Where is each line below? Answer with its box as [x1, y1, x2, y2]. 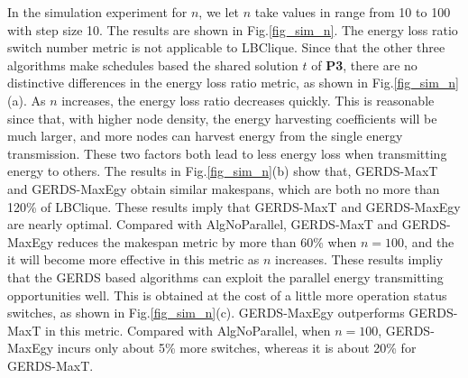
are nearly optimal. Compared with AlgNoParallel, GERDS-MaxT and [7, 215, 399, 234]
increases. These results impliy [275, 250, 444, 269]
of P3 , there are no [311, 55, 418, 74]
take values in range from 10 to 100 [254, 3, 451, 21]
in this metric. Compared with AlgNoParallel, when [44, 320, 331, 339]
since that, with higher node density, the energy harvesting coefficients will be [7, 108, 437, 127]
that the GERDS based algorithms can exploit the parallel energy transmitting [7, 267, 444, 286]
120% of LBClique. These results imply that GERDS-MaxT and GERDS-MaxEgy [7, 197, 461, 216]
